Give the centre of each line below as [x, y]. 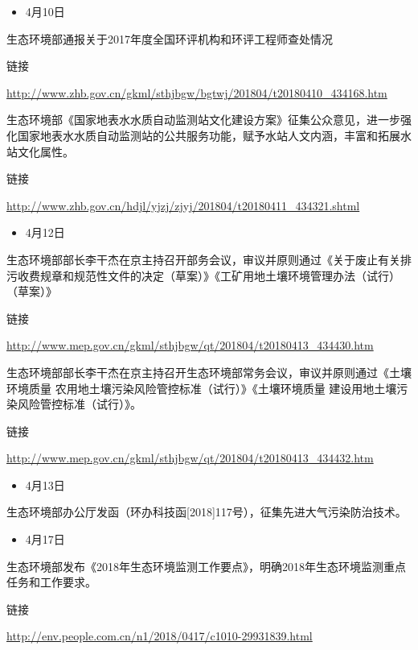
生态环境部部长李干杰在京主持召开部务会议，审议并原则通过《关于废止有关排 [209, 259]
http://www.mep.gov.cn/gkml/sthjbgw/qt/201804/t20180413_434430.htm [190, 345]
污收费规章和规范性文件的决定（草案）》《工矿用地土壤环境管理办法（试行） [203, 275]
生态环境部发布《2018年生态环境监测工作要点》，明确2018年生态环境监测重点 [206, 566]
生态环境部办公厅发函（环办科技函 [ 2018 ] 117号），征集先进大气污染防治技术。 [207, 512]
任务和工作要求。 [51, 582]
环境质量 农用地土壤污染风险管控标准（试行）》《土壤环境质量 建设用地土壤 [202, 388]
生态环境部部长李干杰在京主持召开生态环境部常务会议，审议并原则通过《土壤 [209, 372]
